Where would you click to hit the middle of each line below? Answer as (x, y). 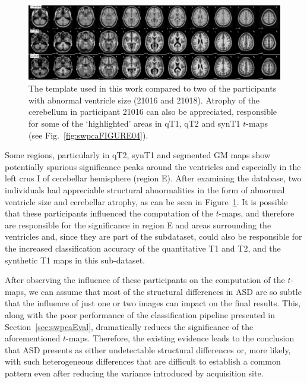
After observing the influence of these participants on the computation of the (145, 280)
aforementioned (33, 338)
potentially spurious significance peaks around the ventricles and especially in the (153, 166)
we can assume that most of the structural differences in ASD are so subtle (165, 291)
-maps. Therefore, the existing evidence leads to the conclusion (180, 338)
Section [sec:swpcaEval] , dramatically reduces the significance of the (129, 326)
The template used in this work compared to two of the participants (153, 88)
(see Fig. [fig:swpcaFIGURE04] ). (88, 135)
